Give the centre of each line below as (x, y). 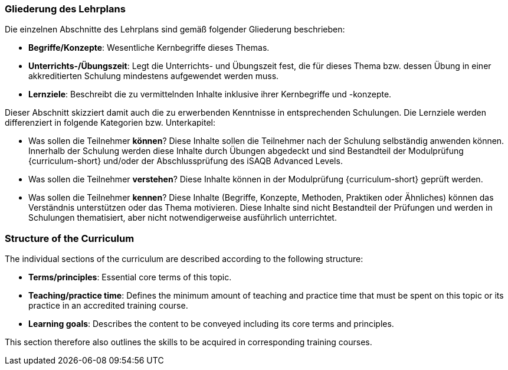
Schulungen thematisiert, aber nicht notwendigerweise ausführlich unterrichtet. (183, 218)
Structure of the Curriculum (70, 238)
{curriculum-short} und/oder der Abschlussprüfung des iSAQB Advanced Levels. (186, 161)
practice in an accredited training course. (108, 306)
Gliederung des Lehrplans (65, 9)
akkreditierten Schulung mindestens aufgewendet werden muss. (154, 76)
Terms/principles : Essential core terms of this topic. (130, 277)
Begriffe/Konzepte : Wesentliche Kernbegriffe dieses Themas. (149, 48)
